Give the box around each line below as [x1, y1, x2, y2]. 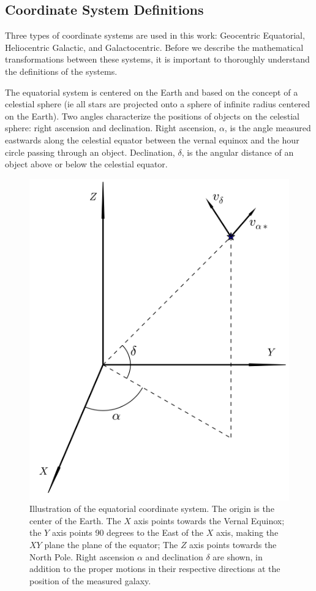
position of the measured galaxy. [29, 574, 151, 587]
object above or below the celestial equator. [5, 158, 168, 170]
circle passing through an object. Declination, [5, 145, 175, 158]
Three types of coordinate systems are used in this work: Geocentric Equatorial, [5, 29, 305, 42]
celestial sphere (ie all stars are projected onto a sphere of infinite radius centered [5, 97, 310, 110]
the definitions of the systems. [5, 64, 118, 77]
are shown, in [213, 550, 263, 563]
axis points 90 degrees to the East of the [51, 526, 203, 539]
